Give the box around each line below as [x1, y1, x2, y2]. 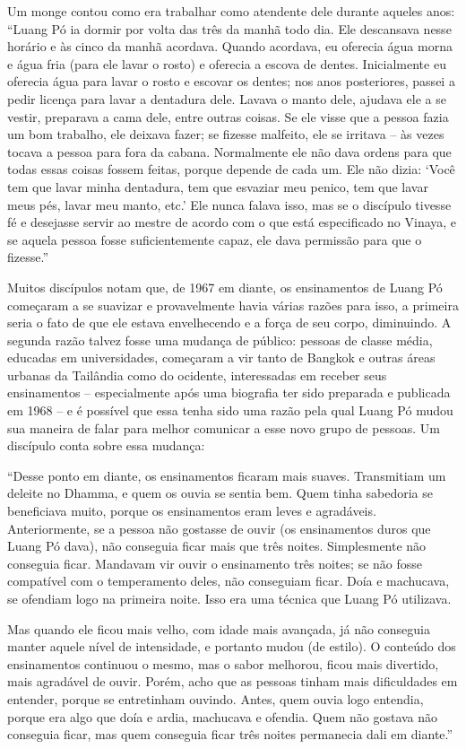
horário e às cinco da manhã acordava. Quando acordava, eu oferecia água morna [7, 37, 453, 56]
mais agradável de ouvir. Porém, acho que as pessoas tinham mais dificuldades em [7, 672, 458, 691]
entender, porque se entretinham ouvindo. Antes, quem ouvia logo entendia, [7, 689, 424, 708]
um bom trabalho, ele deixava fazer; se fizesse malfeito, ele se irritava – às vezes [7, 125, 444, 144]
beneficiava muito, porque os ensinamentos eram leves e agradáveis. [7, 501, 376, 520]
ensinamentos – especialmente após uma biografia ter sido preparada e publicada [7, 383, 451, 402]
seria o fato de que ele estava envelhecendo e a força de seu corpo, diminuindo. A [7, 313, 452, 332]
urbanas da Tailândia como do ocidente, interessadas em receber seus [7, 365, 387, 384]
